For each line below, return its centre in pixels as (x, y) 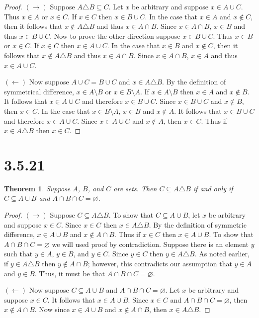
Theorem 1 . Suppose (37, 188)
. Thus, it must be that (70, 273)
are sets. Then (135, 188)
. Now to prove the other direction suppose (115, 36)
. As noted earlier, (222, 254)
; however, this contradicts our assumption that (160, 263)
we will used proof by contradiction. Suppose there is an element (150, 244)
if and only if (213, 188)
